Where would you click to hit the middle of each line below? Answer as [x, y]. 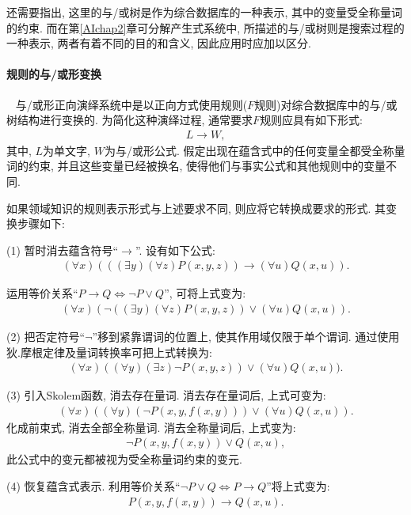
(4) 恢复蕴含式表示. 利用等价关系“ [93, 486]
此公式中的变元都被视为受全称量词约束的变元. [124, 459]
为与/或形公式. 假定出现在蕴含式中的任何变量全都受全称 [249, 150]
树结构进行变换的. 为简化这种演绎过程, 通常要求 [130, 120]
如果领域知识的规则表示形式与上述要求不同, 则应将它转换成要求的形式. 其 [196, 208]
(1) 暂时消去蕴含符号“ [63, 250]
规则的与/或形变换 [54, 74]
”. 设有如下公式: [175, 250]
